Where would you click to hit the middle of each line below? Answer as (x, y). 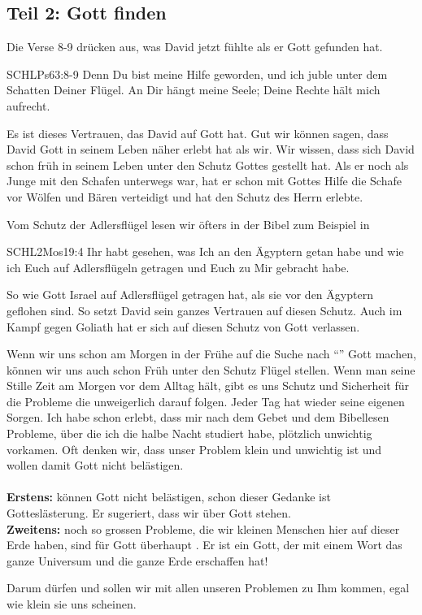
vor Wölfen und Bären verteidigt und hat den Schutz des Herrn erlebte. (185, 196)
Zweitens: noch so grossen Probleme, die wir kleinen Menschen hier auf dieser (203, 528)
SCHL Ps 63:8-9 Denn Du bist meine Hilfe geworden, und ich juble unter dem (197, 74)
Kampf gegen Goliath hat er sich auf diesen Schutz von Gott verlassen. (183, 326)
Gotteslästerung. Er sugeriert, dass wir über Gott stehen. (149, 513)
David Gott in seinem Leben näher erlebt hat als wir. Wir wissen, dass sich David (211, 149)
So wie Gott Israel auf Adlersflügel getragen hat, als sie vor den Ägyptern (190, 295)
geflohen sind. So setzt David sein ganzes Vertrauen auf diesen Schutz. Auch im (204, 310)
